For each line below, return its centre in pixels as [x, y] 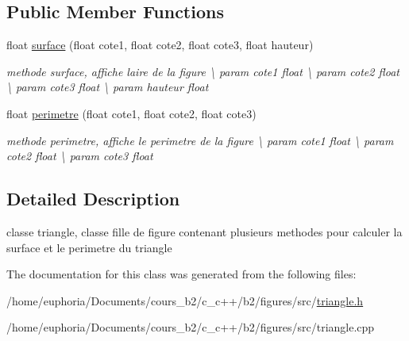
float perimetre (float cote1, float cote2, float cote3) [131, 113]
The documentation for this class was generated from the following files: [181, 274]
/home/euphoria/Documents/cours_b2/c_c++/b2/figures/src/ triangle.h [185, 300]
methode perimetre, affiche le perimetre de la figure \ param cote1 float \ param [200, 140]
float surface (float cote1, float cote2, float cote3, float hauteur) [160, 45]
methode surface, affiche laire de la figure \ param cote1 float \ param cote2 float [203, 71]
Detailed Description [93, 199]
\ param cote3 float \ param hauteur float [108, 87]
